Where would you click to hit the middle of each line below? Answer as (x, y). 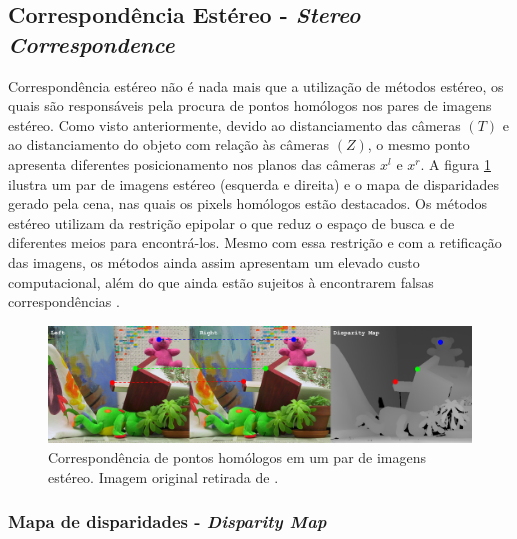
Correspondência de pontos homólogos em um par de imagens (237, 456)
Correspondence (91, 43)
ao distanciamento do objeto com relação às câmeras (169, 144)
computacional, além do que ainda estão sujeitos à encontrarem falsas (221, 281)
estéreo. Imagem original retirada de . (163, 476)
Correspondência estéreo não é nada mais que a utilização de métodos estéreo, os (256, 85)
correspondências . (64, 301)
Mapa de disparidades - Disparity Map (167, 521)
